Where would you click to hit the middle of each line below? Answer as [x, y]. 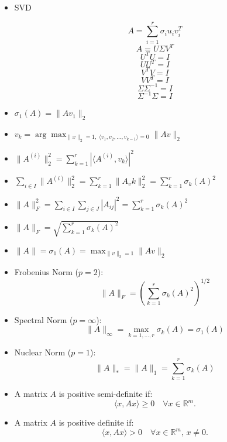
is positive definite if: [96, 422]
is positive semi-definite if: [106, 394]
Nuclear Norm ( [43, 352]
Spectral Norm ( [44, 319]
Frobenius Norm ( [47, 272]
